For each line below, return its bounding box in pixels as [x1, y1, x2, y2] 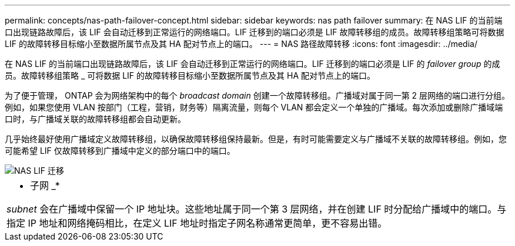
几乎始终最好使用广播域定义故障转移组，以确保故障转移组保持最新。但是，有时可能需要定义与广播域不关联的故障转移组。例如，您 [5, 134, 507, 144]
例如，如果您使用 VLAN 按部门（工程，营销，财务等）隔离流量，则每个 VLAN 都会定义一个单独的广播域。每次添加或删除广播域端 [5, 102, 503, 112]
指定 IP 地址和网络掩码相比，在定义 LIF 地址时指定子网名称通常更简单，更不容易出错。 [6, 217, 387, 229]
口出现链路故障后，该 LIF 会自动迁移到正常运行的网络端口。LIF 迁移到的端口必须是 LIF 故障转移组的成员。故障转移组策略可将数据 [5, 27, 504, 37]
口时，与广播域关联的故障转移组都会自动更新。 [5, 114, 186, 124]
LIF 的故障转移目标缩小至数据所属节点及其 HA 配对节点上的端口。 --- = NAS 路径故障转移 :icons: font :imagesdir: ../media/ [5, 39, 477, 49]
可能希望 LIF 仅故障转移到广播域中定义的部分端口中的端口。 [5, 146, 235, 156]
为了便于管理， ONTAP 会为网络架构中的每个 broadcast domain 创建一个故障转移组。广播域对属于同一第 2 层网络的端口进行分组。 [5, 90, 510, 100]
